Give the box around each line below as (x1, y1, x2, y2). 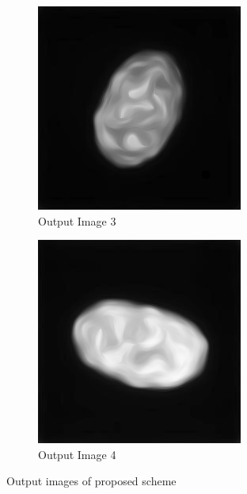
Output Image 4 (38, 446, 116, 462)
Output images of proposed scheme (6, 473, 177, 489)
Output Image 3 (38, 212, 116, 229)
